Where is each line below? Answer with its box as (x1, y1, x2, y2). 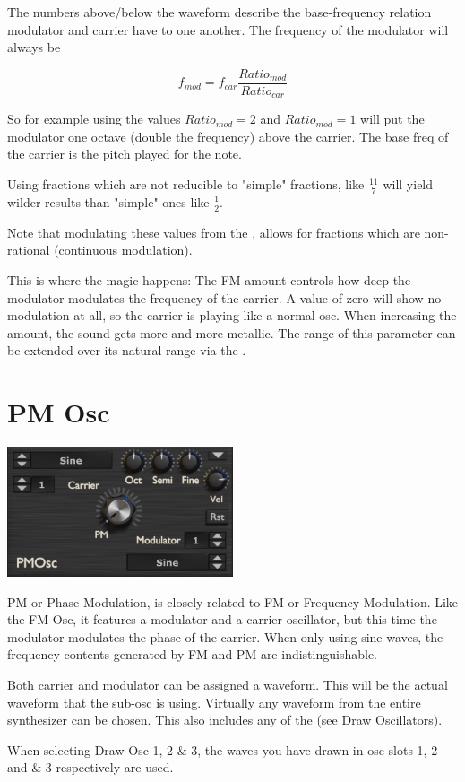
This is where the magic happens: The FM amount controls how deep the (7, 270, 411, 289)
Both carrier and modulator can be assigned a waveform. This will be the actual (7, 674, 448, 693)
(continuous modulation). (54, 240, 193, 259)
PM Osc (7, 394, 110, 430)
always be (7, 38, 61, 56)
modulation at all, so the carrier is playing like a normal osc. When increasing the (7, 306, 457, 325)
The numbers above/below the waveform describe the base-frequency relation (7, 3, 432, 21)
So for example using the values (7, 109, 181, 128)
